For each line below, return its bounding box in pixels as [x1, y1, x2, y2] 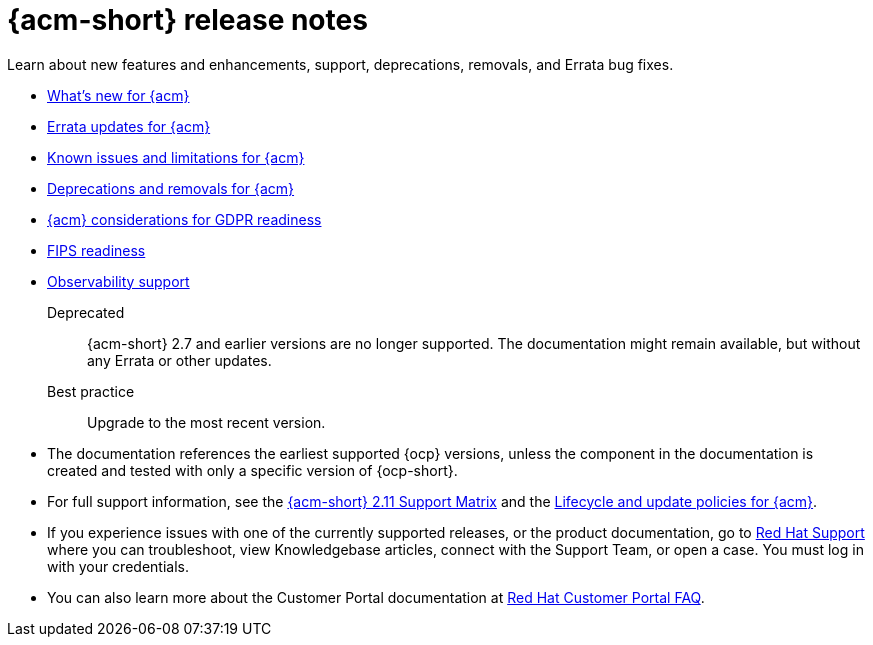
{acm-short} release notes [7, 3, 368, 37]
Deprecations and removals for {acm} [47, 179, 295, 197]
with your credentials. [47, 557, 189, 575]
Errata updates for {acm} [47, 117, 211, 135]
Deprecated [47, 303, 125, 321]
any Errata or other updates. [87, 351, 272, 369]
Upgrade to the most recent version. [87, 413, 326, 431]
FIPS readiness [47, 241, 146, 259]
